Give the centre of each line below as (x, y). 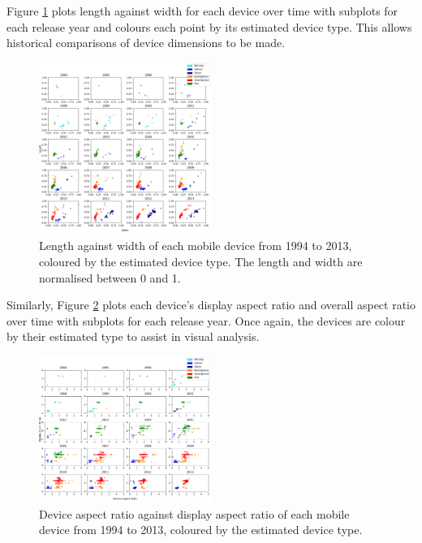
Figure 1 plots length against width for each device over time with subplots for (202, 11)
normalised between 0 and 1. (110, 277)
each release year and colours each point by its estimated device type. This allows (209, 26)
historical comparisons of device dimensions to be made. (146, 43)
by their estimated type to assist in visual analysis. (133, 336)
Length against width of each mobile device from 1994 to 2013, (196, 246)
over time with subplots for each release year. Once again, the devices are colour (206, 320)
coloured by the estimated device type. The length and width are (201, 261)
